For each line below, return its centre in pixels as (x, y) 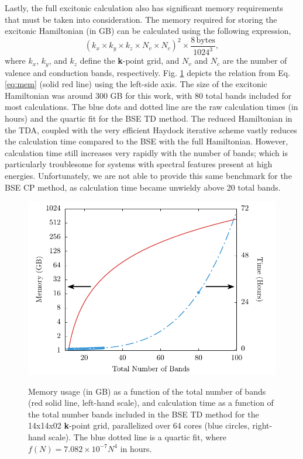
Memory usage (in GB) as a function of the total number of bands (147, 391)
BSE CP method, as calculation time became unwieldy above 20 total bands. (143, 187)
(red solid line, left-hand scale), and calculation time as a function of (151, 403)
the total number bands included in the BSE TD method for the (144, 414)
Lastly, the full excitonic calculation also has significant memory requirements (144, 8)
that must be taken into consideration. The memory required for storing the (141, 19)
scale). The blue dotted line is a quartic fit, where (137, 436)
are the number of (255, 61)
